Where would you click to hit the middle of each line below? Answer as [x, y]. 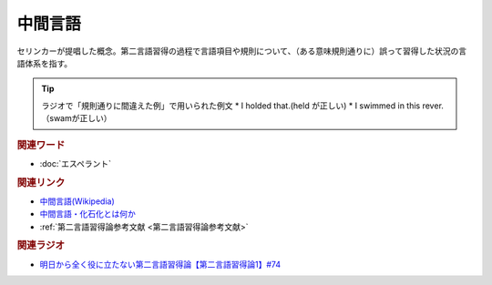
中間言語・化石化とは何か [87, 214]
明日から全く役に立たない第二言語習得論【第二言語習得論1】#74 [160, 264]
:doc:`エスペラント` [76, 163]
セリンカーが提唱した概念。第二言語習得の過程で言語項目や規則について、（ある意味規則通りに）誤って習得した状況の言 [242, 51]
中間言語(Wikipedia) [77, 201]
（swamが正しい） [77, 118]
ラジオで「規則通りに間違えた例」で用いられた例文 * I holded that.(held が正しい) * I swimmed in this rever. [242, 106]
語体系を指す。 [45, 63]
